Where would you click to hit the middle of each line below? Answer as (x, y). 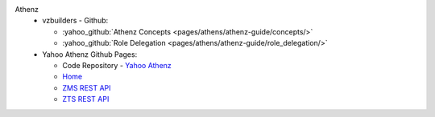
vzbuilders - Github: (75, 21)
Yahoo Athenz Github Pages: (90, 54)
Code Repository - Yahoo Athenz (117, 65)
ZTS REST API (86, 99)
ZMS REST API (87, 87)
